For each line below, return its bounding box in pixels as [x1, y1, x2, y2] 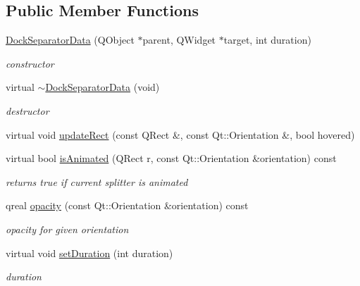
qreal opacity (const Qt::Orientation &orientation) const [6, 198, 249, 213]
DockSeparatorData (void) [45, 80, 160, 94]
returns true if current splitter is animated [6, 174, 188, 189]
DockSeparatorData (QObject [6, 32, 135, 47]
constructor [6, 56, 54, 70]
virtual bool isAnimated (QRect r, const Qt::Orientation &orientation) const [6, 151, 337, 166]
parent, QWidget [142, 32, 216, 47]
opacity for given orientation [6, 221, 129, 236]
